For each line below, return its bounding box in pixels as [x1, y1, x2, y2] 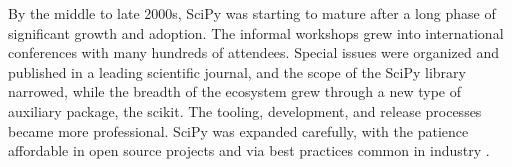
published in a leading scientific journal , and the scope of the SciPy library [8, 61, 466, 82]
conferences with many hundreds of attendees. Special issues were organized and [8, 42, 499, 63]
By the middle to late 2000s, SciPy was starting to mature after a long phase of [8, 3, 496, 23]
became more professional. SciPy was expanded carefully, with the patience [8, 120, 469, 141]
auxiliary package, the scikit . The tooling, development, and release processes [8, 100, 482, 121]
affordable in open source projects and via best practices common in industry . [8, 140, 490, 161]
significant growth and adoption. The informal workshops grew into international [8, 22, 504, 43]
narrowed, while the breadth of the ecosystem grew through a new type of [8, 81, 461, 102]
